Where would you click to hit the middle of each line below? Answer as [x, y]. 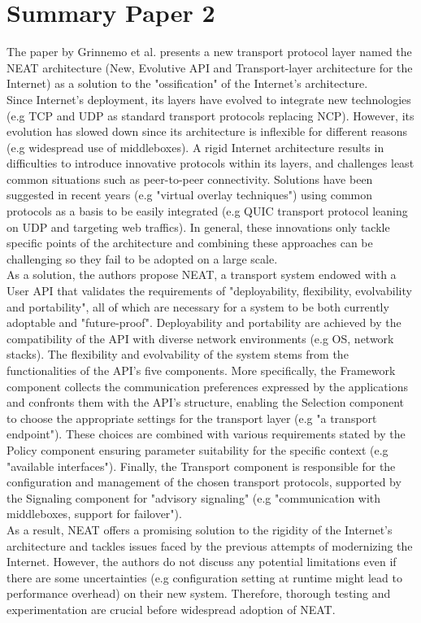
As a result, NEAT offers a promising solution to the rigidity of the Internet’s [200, 529]
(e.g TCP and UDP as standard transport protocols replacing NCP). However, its [210, 115]
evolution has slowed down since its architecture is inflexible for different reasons [207, 131]
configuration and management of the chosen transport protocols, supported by [204, 482]
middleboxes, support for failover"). [94, 514]
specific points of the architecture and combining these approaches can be [190, 243]
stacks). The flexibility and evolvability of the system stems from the [178, 354]
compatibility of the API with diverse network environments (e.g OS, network [200, 338]
